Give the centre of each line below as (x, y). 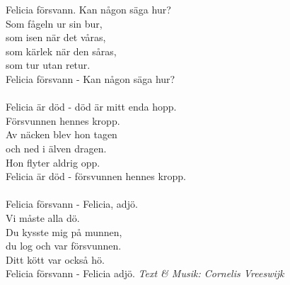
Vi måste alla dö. (43, 217)
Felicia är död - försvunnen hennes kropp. (96, 176)
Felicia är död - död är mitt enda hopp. (91, 107)
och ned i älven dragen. (56, 148)
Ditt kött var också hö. (55, 259)
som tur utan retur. (48, 65)
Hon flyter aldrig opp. (53, 162)
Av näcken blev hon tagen (62, 134)
